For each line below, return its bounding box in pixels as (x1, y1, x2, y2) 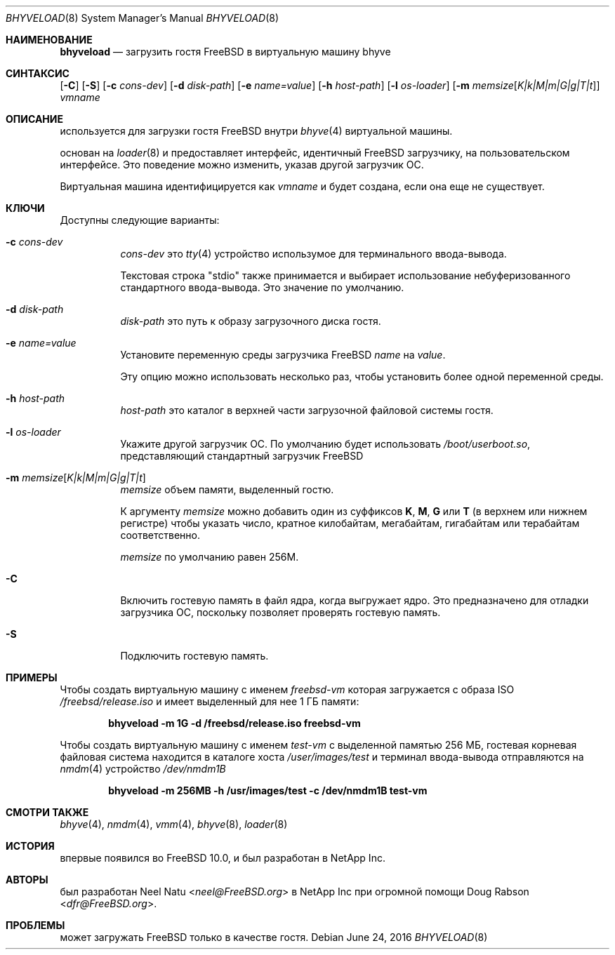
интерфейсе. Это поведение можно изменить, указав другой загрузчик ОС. (60, 159, 424, 171)
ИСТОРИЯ (6, 840, 55, 852)
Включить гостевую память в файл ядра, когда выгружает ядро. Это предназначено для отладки (120, 594, 589, 606)
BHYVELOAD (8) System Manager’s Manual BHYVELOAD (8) (6, 12, 279, 24)
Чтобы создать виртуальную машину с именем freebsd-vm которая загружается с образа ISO (60, 683, 515, 695)
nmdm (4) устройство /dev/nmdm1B (60, 763, 226, 775)
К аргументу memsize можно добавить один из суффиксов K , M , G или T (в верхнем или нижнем (120, 505, 588, 517)
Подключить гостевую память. (120, 650, 269, 662)
